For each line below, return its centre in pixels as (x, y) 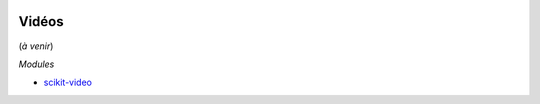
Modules (36, 64)
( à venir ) (36, 46)
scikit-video (67, 82)
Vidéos (41, 21)
